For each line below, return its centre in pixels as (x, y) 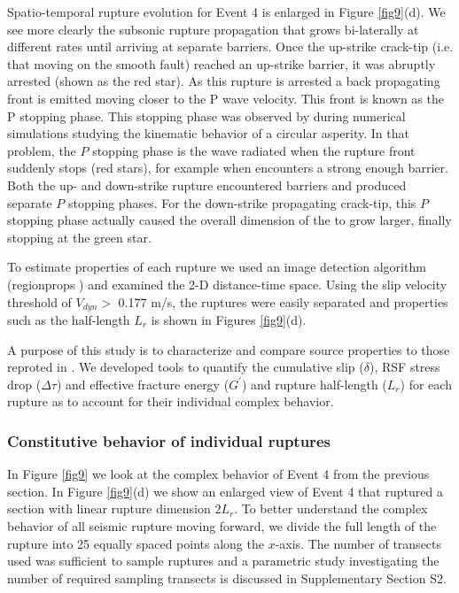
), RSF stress (405, 367)
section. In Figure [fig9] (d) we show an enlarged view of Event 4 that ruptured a (225, 491)
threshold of (39, 301)
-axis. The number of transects (358, 543)
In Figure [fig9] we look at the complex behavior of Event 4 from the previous (218, 474)
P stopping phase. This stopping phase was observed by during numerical (206, 116)
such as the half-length (69, 319)
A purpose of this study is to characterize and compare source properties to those (229, 349)
